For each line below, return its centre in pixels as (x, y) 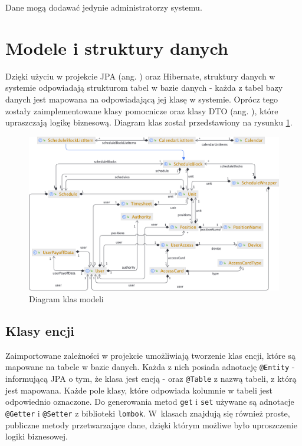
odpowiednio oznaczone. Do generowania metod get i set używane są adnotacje (150, 402)
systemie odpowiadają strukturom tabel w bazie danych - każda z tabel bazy (144, 87)
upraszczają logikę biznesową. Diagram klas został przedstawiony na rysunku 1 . (149, 122)
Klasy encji (40, 330)
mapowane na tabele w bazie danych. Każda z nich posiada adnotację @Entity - (150, 367)
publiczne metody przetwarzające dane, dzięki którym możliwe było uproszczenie (151, 424)
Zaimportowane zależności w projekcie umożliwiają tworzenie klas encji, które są (150, 355)
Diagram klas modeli (66, 298)
